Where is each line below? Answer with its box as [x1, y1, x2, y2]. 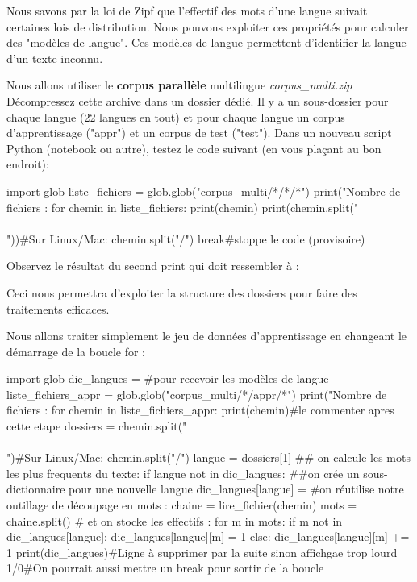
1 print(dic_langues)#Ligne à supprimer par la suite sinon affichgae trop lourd [6, 543, 398, 560]
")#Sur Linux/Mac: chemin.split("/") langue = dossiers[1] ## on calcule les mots [6, 449, 411, 466]
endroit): [6, 156, 49, 173]
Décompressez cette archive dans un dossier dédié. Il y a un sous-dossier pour [6, 92, 389, 109]
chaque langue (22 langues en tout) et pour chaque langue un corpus [6, 108, 345, 125]
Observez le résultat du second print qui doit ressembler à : [6, 257, 299, 274]
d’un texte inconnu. [6, 49, 103, 66]
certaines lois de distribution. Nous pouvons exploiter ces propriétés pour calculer [6, 18, 409, 35]
